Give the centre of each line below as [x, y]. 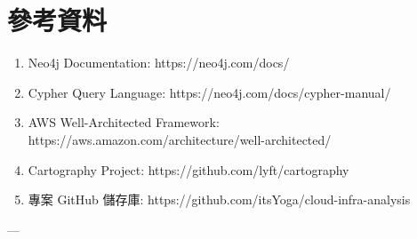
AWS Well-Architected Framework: [124, 122]
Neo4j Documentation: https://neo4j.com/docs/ [159, 63]
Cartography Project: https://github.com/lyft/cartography [188, 169]
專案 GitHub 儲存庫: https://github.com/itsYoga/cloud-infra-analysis [219, 199]
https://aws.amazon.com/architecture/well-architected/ [180, 139]
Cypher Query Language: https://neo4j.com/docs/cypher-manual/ [209, 92]
